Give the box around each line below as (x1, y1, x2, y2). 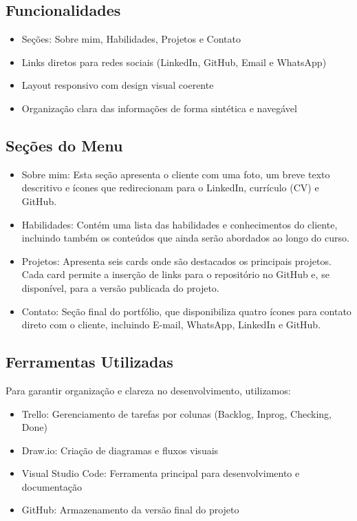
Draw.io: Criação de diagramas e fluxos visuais (21, 443, 219, 457)
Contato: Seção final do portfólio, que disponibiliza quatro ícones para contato (21, 304, 351, 318)
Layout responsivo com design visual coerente (21, 78, 214, 92)
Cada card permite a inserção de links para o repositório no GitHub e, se (21, 267, 329, 281)
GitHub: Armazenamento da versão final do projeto (21, 502, 239, 517)
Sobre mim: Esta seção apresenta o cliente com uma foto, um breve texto (21, 167, 330, 181)
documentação (21, 479, 82, 493)
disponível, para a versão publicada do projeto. (21, 280, 219, 295)
